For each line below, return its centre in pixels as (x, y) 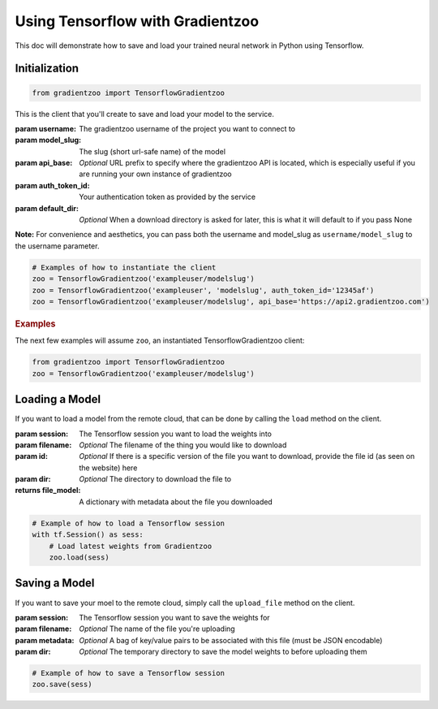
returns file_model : (48, 491)
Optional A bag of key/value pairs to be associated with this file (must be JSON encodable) (231, 640)
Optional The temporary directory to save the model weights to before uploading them (223, 652)
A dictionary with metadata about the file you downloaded (176, 501)
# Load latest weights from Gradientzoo (131, 546)
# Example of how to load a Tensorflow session (128, 523)
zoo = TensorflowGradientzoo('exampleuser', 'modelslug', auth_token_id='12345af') (203, 290)
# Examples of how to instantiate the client (124, 267)
